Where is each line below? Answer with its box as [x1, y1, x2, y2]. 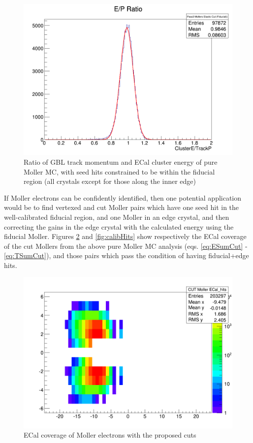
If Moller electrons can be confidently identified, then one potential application [4, 192, 242, 203]
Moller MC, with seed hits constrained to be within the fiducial [24, 166, 215, 177]
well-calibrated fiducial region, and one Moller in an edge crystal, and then [4, 211, 229, 222]
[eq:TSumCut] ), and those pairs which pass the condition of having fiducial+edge [4, 250, 249, 261]
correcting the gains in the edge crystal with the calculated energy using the [4, 221, 234, 232]
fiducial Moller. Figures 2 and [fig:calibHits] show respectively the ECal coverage [4, 231, 247, 241]
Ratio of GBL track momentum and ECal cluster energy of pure [24, 156, 218, 167]
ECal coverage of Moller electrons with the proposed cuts [24, 430, 196, 440]
